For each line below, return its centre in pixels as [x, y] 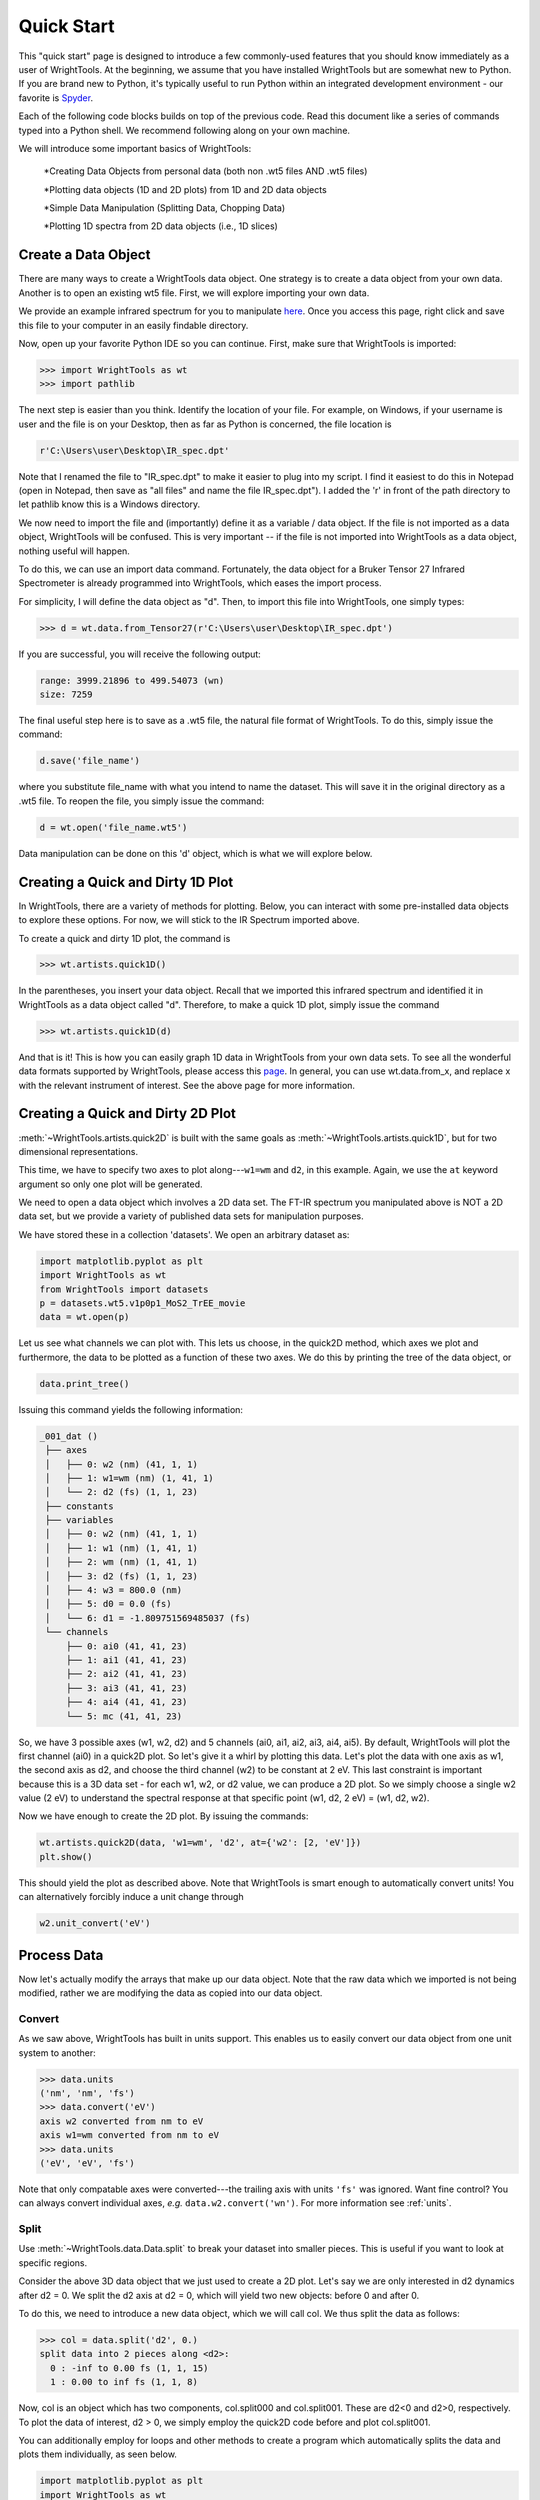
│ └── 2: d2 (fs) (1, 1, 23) [122, 1492]
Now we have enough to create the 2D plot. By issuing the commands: [163, 1816]
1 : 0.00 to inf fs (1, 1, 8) [124, 2382]
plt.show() [66, 1856]
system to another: [57, 2052]
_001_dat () [69, 1436]
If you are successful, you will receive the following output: [140, 654]
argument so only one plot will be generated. [111, 1184]
